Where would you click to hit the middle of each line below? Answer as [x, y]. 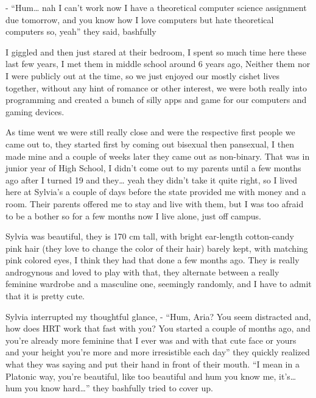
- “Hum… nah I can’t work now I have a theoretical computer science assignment [156, 7]
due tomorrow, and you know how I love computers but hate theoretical [140, 19]
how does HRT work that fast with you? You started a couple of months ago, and [158, 328]
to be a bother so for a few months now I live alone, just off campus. [133, 215]
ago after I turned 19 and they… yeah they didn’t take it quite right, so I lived [151, 179]
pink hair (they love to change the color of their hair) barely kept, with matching [157, 248]
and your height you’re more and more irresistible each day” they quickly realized [158, 352]
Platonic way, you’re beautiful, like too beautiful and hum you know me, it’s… [151, 376]
